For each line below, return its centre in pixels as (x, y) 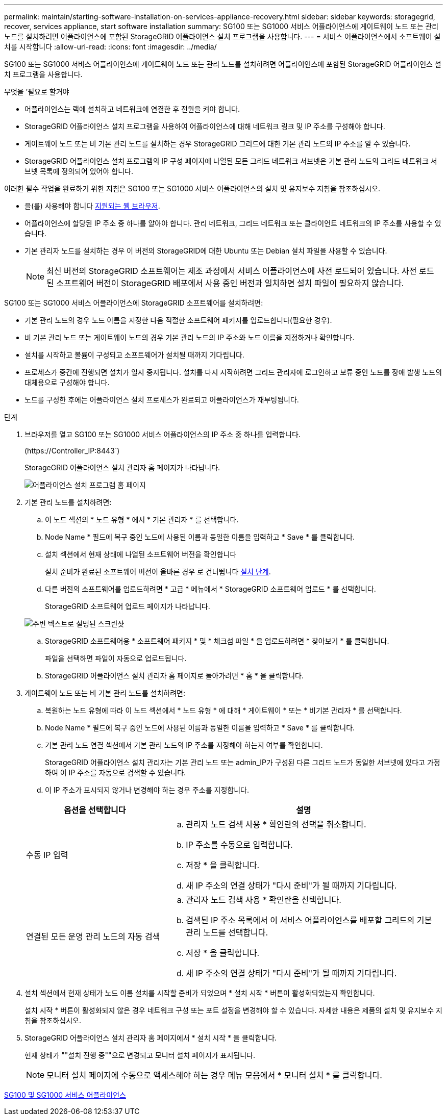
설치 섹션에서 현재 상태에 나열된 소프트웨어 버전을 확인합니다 (141, 554)
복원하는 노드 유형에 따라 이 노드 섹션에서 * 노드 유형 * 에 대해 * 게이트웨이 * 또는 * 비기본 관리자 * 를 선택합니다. (224, 710)
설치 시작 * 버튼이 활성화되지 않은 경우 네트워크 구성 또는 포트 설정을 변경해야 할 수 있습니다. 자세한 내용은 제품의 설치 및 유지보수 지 (233, 1010)
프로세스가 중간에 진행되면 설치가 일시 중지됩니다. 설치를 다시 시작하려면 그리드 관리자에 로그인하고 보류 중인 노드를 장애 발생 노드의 (233, 372)
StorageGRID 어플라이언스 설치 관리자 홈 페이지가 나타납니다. (122, 467)
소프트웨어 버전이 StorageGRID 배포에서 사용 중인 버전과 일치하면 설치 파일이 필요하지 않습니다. (230, 283)
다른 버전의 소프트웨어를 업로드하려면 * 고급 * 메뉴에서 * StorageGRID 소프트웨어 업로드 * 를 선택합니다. (210, 589)
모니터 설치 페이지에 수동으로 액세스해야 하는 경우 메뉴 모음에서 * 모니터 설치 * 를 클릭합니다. (214, 1075)
